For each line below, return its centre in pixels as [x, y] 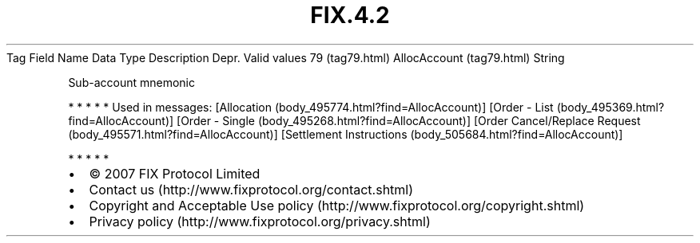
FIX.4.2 [350, 15]
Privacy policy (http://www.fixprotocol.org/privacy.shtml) [260, 221]
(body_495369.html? [611, 107]
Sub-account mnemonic [131, 82]
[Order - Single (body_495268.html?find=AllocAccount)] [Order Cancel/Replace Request [409, 120]
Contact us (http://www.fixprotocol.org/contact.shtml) [251, 189]
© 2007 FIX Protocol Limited [175, 173]
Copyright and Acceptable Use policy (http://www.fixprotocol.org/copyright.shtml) [337, 205]
